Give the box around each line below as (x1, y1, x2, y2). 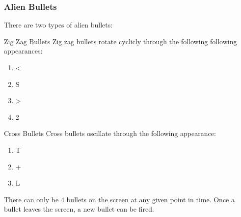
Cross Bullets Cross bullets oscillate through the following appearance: (4, 128, 216, 138)
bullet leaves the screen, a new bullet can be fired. (4, 204, 154, 214)
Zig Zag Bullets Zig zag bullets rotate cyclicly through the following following (4, 36, 237, 46)
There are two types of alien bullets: (4, 20, 113, 30)
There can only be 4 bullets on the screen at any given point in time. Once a (4, 194, 235, 204)
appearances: (4, 46, 43, 56)
